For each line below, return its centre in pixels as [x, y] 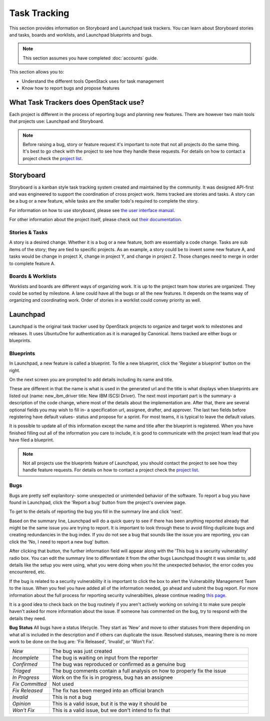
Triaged [21, 671]
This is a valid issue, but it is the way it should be [109, 704]
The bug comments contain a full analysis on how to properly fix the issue [139, 671]
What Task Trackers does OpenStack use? [77, 102]
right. [15, 370]
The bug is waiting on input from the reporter [105, 658]
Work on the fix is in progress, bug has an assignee [112, 677]
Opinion [21, 704]
